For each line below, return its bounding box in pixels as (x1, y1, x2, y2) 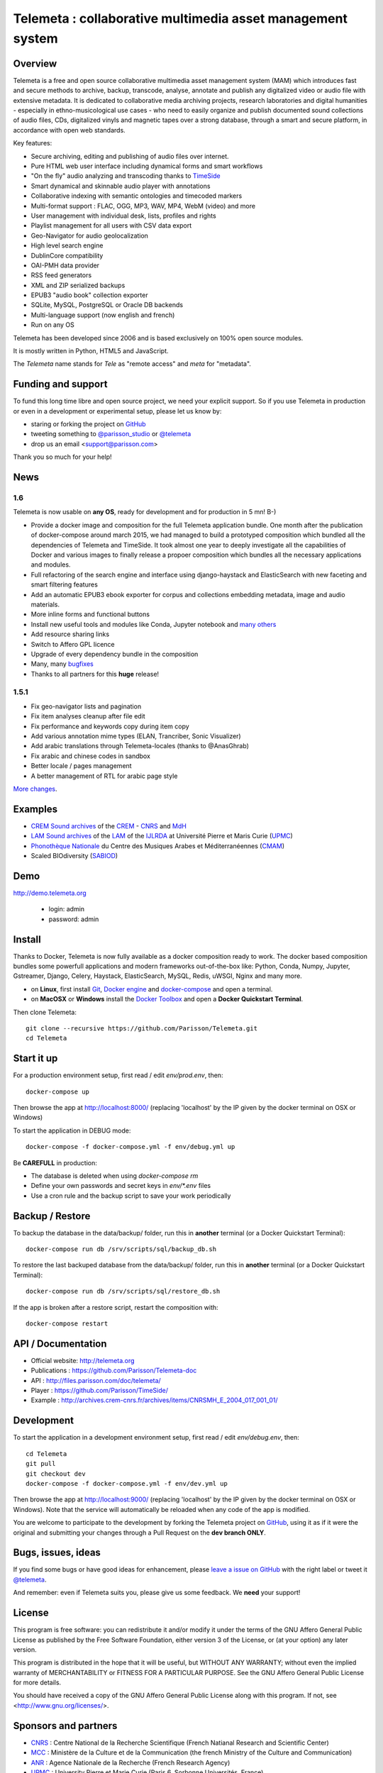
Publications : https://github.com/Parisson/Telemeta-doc (30, 1366, 197, 1375)
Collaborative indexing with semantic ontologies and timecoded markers (30, 191, 243, 200)
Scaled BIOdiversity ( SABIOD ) (30, 852, 118, 860)
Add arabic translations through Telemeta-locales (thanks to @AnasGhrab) (30, 742, 250, 750)
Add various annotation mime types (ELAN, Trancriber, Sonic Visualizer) (30, 731, 241, 740)
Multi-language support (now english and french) (30, 311, 175, 319)
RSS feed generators (30, 271, 92, 279)
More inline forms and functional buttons (30, 610, 150, 618)
